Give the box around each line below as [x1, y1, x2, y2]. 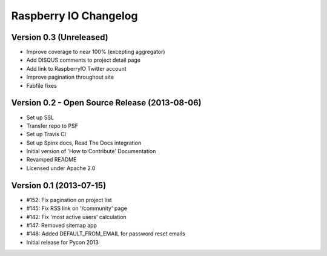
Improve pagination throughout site [26, 73, 114, 81]
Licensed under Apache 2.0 [26, 164, 96, 172]
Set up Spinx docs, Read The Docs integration [26, 139, 142, 146]
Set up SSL [26, 114, 54, 121]
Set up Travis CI [26, 131, 67, 138]
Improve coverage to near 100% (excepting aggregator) [26, 48, 166, 56]
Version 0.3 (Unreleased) [11, 32, 108, 42]
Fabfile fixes [26, 82, 57, 89]
